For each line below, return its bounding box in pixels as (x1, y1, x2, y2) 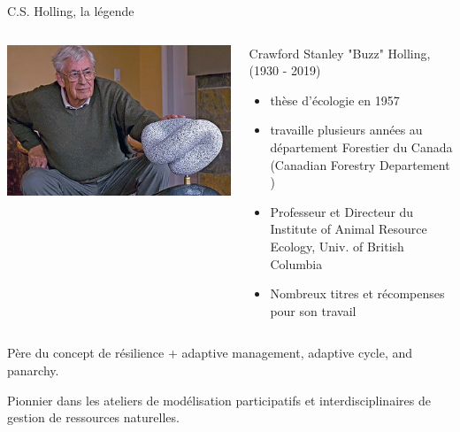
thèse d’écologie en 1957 (270, 90, 400, 109)
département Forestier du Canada (270, 137, 453, 156)
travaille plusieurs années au (270, 120, 423, 139)
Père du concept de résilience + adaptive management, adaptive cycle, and (7, 343, 413, 362)
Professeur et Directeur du (270, 202, 414, 220)
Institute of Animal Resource (270, 220, 427, 238)
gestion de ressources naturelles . (7, 408, 180, 427)
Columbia (270, 254, 323, 273)
